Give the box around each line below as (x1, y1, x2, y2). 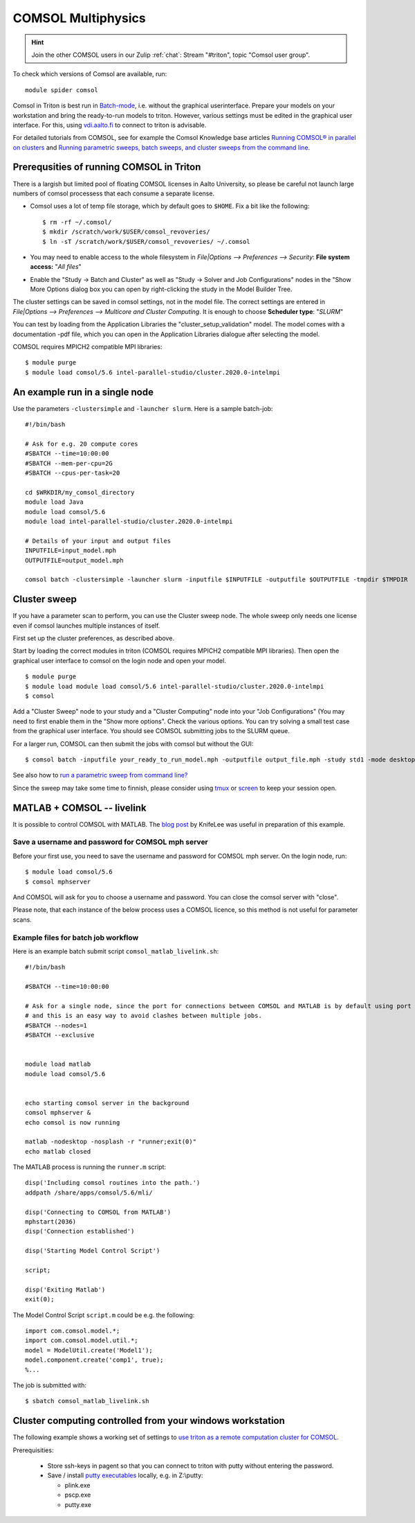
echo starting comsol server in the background (25, 1099, 190, 1107)
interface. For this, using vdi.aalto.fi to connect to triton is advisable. (12, 121, 207, 129)
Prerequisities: (12, 1445, 54, 1454)
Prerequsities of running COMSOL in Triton (12, 161, 201, 173)
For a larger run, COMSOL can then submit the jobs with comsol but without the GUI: (12, 739, 254, 748)
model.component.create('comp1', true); (25, 1356, 164, 1364)
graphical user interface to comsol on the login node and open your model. (12, 656, 226, 664)
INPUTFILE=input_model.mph (25, 547, 117, 554)
